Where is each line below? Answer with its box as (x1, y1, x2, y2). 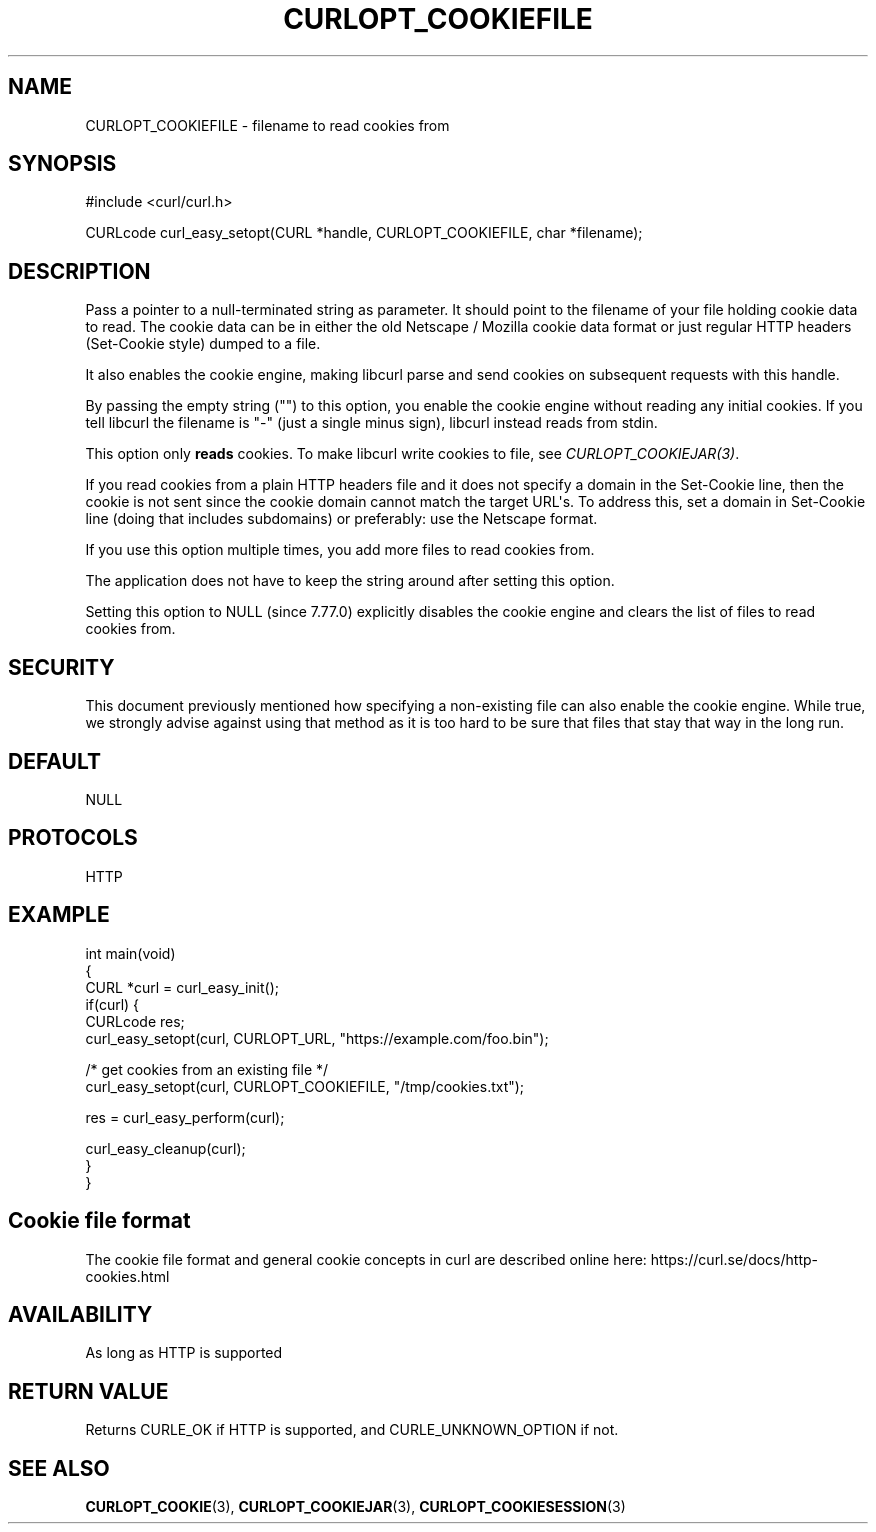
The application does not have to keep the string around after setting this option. (85, 572, 615, 590)
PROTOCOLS (8, 825, 138, 851)
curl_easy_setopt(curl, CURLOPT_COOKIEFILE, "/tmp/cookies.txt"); (85, 1077, 525, 1095)
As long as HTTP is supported (85, 1344, 283, 1362)
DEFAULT (8, 748, 101, 774)
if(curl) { (85, 995, 140, 1013)
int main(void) (85, 944, 176, 962)
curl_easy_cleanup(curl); (85, 1139, 246, 1157)
